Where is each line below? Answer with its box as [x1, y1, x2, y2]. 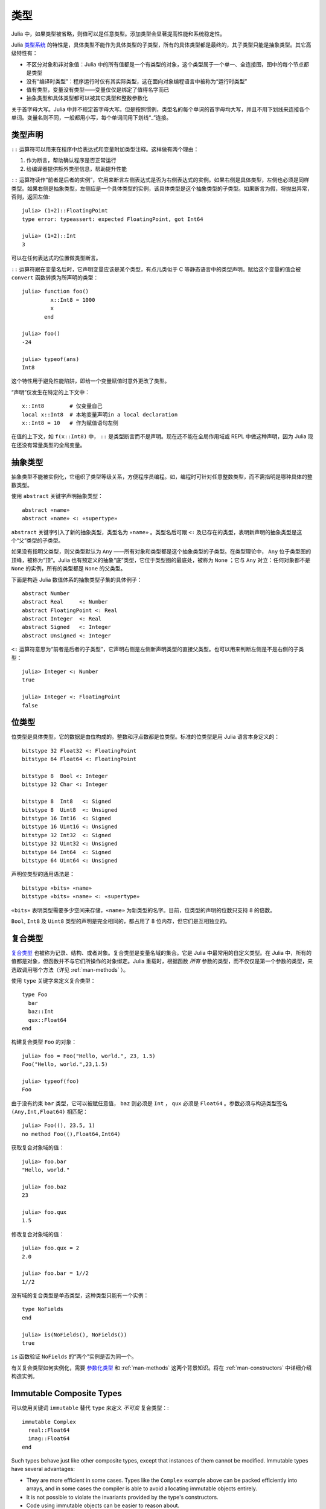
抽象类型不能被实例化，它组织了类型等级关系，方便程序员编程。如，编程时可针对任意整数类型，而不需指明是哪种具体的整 [11, 473, 313, 480]
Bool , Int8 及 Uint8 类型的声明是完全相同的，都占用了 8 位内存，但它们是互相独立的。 [11, 917, 231, 925]
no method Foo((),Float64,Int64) [22, 1131, 121, 1137]
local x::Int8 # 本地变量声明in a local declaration [22, 411, 178, 418]
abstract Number [22, 590, 70, 597]
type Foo [22, 991, 48, 998]
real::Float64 [28, 1426, 70, 1434]
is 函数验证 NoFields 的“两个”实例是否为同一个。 [11, 1353, 137, 1361]
